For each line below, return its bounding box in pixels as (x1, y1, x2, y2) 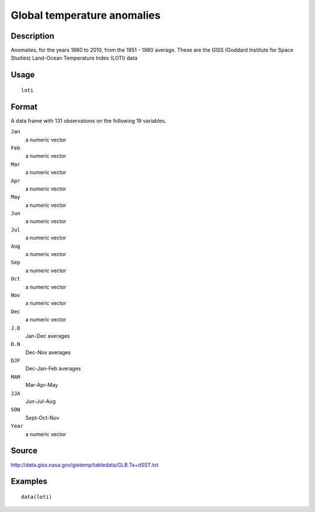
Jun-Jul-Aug (25, 398, 56, 405)
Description (10, 31, 55, 41)
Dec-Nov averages (25, 348, 71, 356)
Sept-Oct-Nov (25, 414, 60, 421)
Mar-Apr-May (25, 382, 58, 389)
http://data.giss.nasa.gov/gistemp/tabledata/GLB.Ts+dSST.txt (10, 461, 159, 468)
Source (10, 446, 38, 456)
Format (10, 102, 38, 112)
